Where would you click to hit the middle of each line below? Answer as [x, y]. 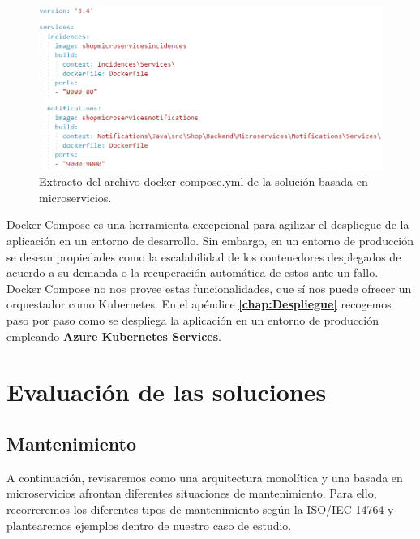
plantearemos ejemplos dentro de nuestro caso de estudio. [149, 525]
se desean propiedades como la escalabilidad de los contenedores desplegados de [204, 256]
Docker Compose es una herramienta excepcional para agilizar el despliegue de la [208, 224]
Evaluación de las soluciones [167, 392]
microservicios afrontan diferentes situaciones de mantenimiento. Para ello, [192, 493]
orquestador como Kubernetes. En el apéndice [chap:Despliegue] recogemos [199, 304]
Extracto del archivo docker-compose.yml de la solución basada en [204, 181]
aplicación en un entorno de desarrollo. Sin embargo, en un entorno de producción [210, 240]
